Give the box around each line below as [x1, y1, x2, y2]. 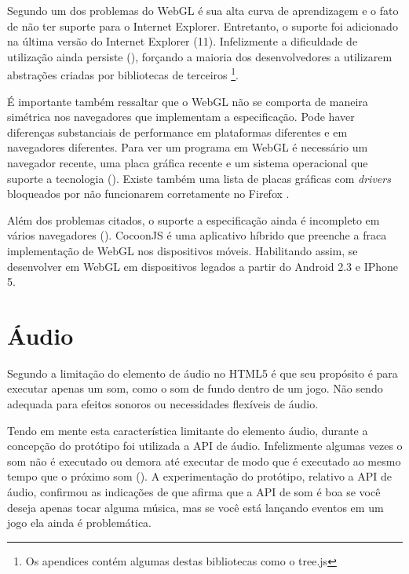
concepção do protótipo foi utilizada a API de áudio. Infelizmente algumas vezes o [7, 437, 403, 454]
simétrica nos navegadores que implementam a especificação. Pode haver [7, 108, 355, 125]
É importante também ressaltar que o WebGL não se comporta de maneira [7, 93, 368, 109]
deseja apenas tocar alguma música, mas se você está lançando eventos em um [7, 499, 384, 515]
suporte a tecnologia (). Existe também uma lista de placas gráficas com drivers [7, 170, 391, 186]
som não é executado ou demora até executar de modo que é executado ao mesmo [7, 452, 401, 469]
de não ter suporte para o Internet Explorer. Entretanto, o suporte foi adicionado [7, 17, 398, 34]
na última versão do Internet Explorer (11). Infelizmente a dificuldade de [7, 33, 358, 49]
